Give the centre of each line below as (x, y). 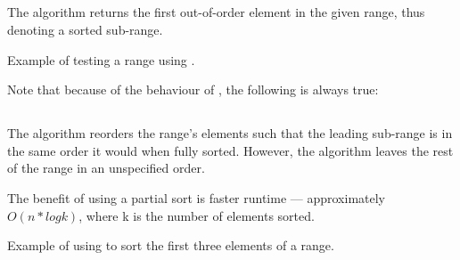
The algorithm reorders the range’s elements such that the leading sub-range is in (230, 133)
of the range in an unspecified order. (106, 168)
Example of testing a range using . (101, 59)
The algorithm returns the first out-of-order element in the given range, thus (216, 12)
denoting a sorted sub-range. (85, 29)
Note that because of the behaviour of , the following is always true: (193, 89)
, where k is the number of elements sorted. (197, 215)
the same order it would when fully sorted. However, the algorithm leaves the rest (230, 150)
